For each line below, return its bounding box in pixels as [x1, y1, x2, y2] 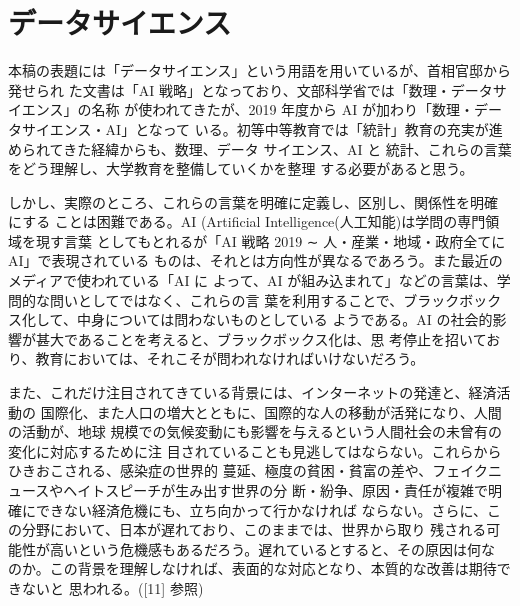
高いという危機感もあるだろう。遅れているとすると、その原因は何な [49, 538, 495, 559]
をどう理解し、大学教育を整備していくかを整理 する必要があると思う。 [8, 158, 474, 179]
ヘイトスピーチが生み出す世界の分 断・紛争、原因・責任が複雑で [63, 480, 488, 500]
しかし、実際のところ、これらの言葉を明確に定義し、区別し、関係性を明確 [8, 191, 498, 212]
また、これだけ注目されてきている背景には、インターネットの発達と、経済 [8, 382, 497, 403]
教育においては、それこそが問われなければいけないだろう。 [35, 348, 425, 369]
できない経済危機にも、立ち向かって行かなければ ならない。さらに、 [35, 499, 488, 520]
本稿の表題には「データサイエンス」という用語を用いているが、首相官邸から [8, 60, 511, 81]
